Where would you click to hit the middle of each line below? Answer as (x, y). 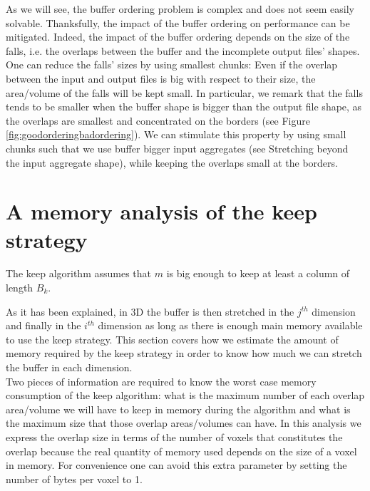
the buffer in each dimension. (69, 367)
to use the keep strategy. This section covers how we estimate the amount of (172, 339)
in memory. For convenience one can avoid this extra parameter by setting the (176, 465)
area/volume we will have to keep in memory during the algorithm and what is (178, 409)
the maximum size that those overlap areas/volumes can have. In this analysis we (184, 423)
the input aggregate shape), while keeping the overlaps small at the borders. (172, 162)
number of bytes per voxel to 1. (74, 479)
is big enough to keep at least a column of (258, 273)
